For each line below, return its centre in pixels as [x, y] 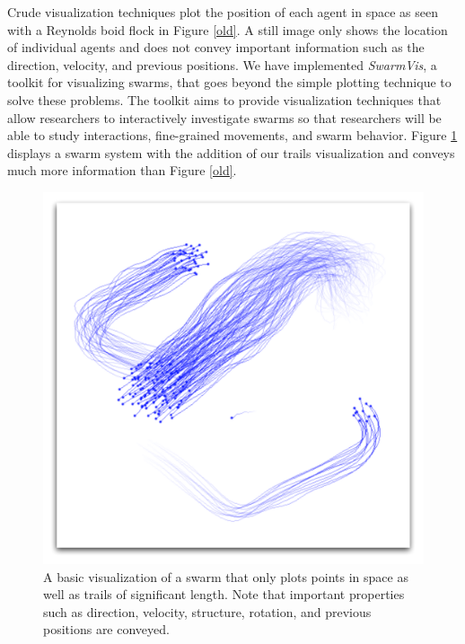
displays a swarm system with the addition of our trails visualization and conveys [231, 152]
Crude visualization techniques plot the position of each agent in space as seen [223, 12]
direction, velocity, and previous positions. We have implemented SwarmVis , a [222, 64]
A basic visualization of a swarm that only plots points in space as [226, 576]
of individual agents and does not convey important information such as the [216, 47]
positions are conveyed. [106, 629]
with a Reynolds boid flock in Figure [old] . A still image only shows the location [228, 29]
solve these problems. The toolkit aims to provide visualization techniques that [224, 99]
